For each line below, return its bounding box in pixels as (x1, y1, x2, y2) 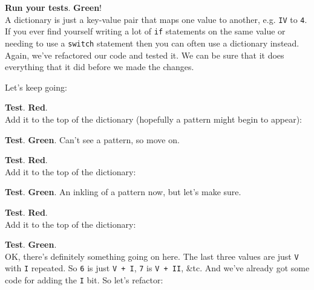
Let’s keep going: (5, 80, 67, 93)
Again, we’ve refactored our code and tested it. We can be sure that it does (5, 48, 284, 61)
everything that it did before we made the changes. (5, 60, 194, 73)
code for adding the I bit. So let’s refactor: (5, 274, 163, 286)
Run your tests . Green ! (5, 1, 102, 13)
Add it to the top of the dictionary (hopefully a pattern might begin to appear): (5, 112, 302, 125)
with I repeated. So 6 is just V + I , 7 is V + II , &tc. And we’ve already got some (5, 262, 310, 274)
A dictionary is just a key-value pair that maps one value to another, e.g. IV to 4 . (5, 13, 307, 25)
